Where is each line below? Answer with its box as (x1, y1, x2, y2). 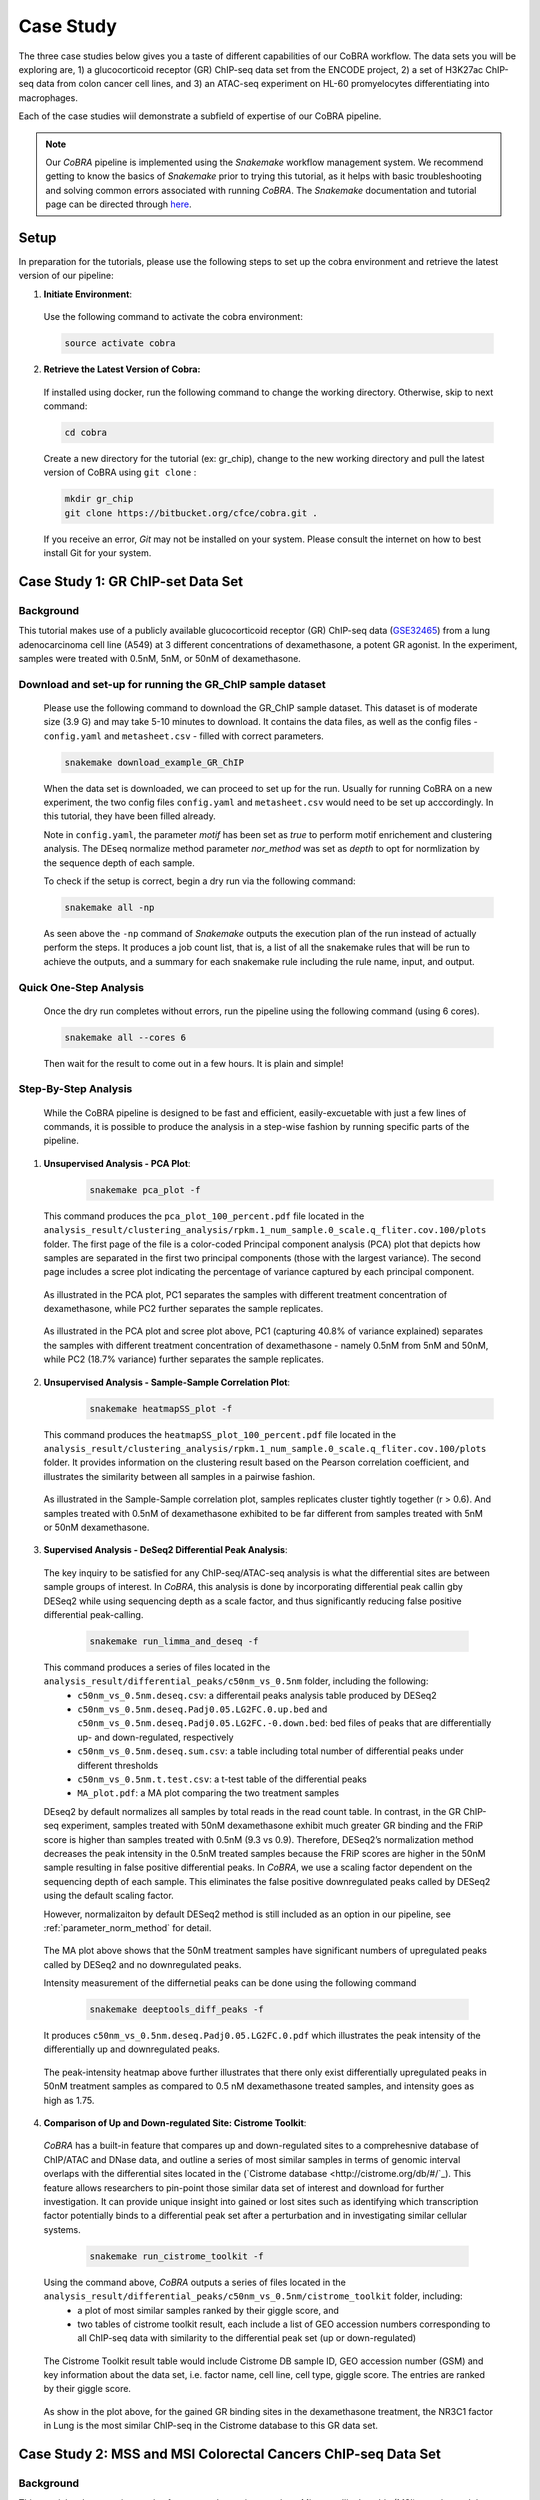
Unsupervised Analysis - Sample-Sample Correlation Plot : (43, 1376, 290, 1388)
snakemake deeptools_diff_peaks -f (89, 2004, 264, 2015)
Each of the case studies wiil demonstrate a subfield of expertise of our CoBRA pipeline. (18, 110, 382, 122)
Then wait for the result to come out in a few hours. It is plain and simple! (43, 1057, 344, 1069)
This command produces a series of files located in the (43, 1661, 271, 1673)
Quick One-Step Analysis (18, 980, 145, 994)
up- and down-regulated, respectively (77, 1731, 234, 1743)
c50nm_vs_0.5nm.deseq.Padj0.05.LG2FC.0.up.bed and (77, 1703, 328, 1715)
